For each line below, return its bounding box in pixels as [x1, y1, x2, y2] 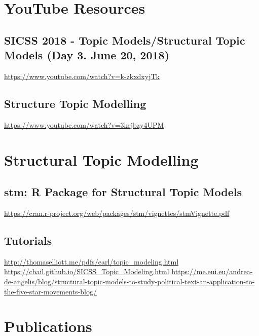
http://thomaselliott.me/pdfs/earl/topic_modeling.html [4, 256, 179, 267]
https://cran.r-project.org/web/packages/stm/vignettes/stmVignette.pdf [4, 207, 230, 218]
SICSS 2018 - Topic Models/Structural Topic [4, 32, 245, 48]
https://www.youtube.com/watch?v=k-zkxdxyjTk [4, 70, 160, 81]
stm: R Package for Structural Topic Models [4, 184, 242, 200]
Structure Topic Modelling [4, 95, 146, 111]
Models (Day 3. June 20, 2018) [4, 47, 170, 63]
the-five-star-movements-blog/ [4, 286, 97, 296]
